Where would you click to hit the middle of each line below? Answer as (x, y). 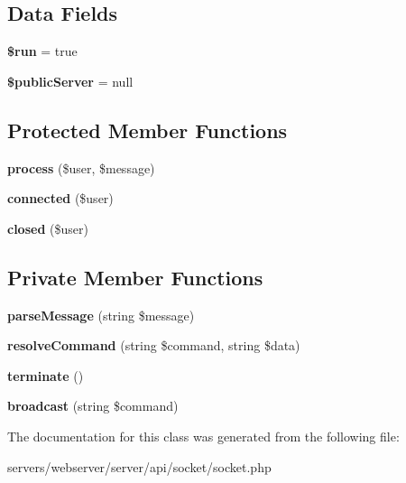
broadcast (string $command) (93, 406)
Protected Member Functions (148, 130)
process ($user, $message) (81, 167)
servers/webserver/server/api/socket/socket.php (139, 466)
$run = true (42, 51)
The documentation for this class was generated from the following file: (203, 436)
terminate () (46, 375)
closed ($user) (48, 228)
